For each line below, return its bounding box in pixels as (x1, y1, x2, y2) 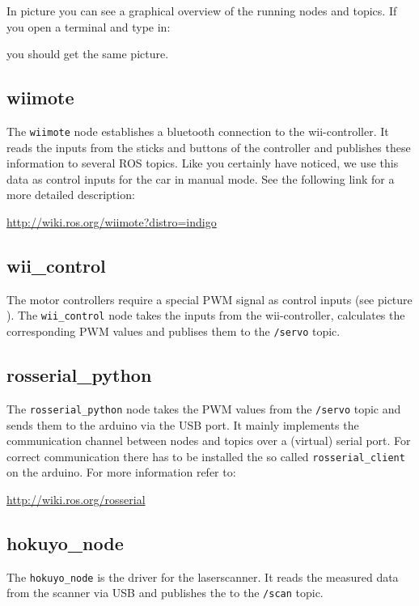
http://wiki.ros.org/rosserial (6, 491, 146, 508)
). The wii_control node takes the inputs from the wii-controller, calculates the (6, 307, 405, 324)
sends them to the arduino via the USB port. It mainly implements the (6, 416, 359, 433)
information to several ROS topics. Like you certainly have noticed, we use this (6, 155, 399, 172)
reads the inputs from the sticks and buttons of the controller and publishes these (6, 138, 411, 155)
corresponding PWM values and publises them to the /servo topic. (6, 323, 341, 340)
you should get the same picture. (6, 45, 169, 62)
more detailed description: (6, 186, 135, 203)
